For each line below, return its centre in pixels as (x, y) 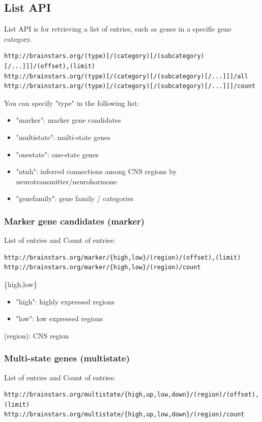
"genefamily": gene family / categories (75, 198)
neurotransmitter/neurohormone (66, 181)
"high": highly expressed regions (65, 301)
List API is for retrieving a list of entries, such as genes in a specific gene (118, 29)
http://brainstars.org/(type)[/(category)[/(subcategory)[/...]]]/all (126, 76)
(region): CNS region (37, 335)
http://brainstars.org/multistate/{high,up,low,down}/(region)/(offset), (132, 395)
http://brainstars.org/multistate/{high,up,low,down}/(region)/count (124, 415)
